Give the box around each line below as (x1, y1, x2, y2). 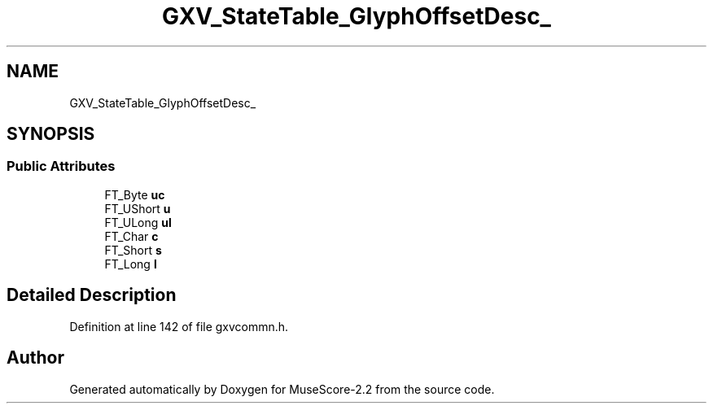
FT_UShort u (104, 201, 171, 216)
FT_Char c (104, 229, 159, 243)
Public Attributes (7, 158, 116, 175)
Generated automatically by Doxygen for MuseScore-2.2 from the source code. (69, 382, 495, 396)
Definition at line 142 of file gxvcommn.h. (69, 319, 289, 334)
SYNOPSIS (7, 124, 95, 145)
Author (7, 347, 64, 369)
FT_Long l (104, 256, 157, 271)
